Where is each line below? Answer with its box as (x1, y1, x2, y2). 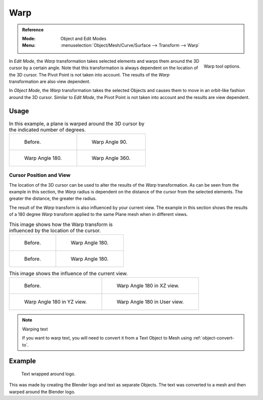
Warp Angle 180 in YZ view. (24, 299, 87, 305)
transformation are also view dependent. (9, 78, 91, 84)
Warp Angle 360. (92, 154, 131, 161)
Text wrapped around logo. (21, 371, 75, 377)
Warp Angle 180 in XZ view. (116, 283, 180, 289)
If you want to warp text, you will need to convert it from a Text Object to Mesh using (22, 335, 192, 341)
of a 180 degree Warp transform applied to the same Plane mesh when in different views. (9, 211, 188, 217)
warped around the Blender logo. (9, 389, 75, 395)
